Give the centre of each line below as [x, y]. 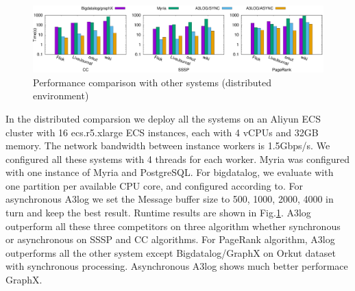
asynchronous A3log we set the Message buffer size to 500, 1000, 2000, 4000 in [170, 199]
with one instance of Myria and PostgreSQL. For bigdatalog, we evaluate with [170, 172]
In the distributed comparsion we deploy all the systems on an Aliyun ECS [163, 118]
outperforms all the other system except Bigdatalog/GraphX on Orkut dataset [171, 252]
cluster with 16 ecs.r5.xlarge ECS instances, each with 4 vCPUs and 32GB [162, 132]
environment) [61, 96]
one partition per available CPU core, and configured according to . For [154, 185]
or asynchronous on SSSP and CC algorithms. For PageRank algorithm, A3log [170, 239]
